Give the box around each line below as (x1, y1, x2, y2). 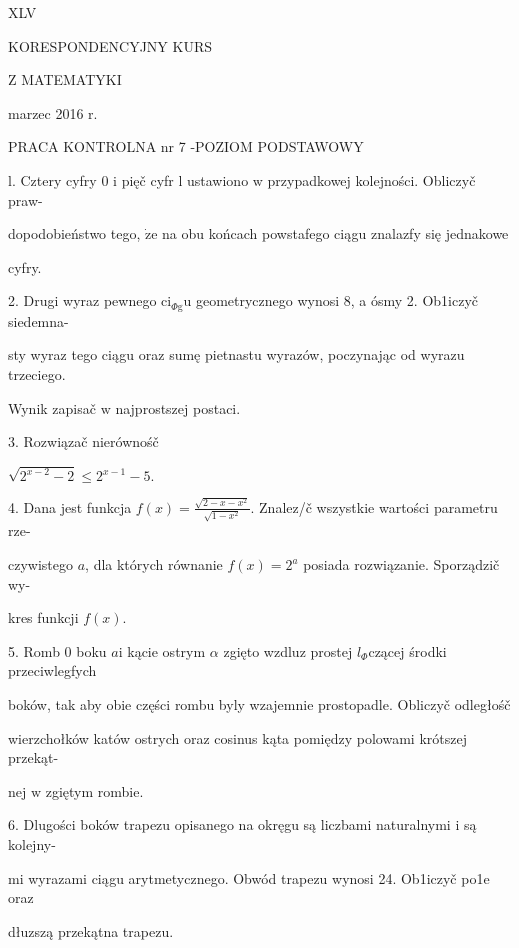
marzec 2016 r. (8, 102, 98, 123)
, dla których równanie (85, 554, 223, 575)
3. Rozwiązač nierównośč (8, 431, 159, 452)
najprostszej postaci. (115, 397, 241, 418)
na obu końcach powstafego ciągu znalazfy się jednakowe (162, 223, 509, 244)
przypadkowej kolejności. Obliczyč (267, 169, 476, 190)
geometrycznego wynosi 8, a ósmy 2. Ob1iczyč (195, 290, 479, 311)
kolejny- (8, 833, 56, 854)
